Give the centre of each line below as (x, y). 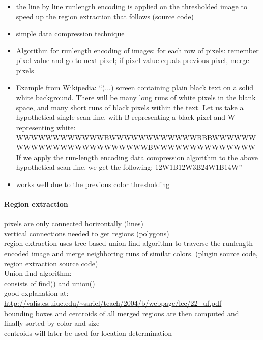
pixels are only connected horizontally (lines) (74, 223)
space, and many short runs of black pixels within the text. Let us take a (130, 107)
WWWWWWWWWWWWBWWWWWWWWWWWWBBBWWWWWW (136, 137)
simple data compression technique (70, 33)
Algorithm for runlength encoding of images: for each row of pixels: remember (137, 50)
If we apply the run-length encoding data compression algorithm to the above (137, 157)
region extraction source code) (51, 263)
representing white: (46, 127)
